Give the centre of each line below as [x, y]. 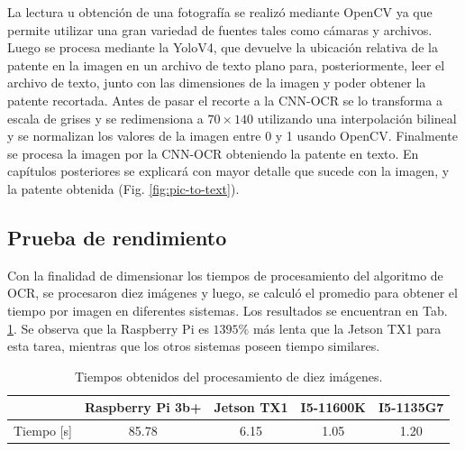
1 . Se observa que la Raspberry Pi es [108, 328]
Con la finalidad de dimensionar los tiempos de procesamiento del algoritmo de [225, 275]
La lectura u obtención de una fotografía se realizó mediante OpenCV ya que [220, 12]
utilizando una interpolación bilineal [357, 118]
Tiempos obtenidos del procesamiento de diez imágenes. [229, 376]
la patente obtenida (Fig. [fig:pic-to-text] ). [123, 188]
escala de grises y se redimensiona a [105, 118]
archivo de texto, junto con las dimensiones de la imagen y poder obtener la [217, 83]
